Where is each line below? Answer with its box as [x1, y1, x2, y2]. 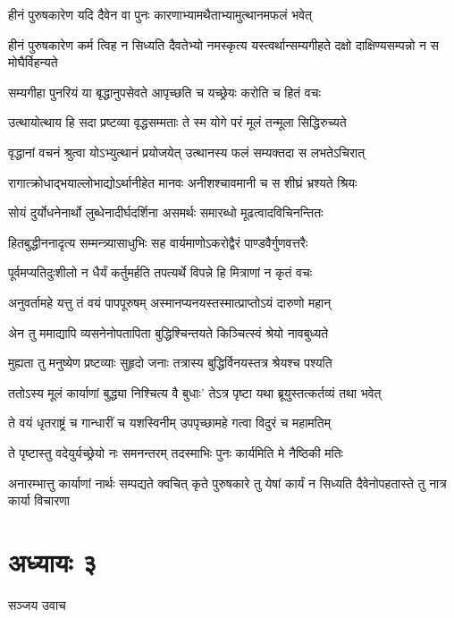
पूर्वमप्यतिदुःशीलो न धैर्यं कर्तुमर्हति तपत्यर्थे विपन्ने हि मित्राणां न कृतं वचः [8, 263, 313, 282]
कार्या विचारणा [8, 491, 70, 510]
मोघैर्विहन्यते [8, 53, 58, 72]
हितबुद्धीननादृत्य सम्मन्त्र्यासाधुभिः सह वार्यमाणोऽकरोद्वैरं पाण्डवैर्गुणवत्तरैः [8, 233, 308, 251]
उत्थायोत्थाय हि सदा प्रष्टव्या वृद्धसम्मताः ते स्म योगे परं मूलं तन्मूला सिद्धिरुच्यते [8, 113, 347, 131]
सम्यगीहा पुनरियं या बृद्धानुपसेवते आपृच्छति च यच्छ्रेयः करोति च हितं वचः [8, 82, 321, 101]
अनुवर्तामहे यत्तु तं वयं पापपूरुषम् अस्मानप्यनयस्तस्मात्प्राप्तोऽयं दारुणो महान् [8, 292, 332, 311]
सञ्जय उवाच [8, 595, 66, 614]
